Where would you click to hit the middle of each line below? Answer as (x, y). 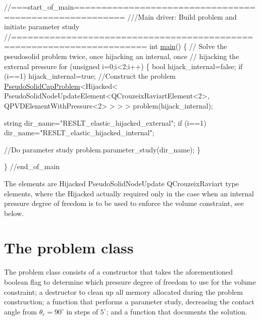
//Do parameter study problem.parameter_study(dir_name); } (102, 149)
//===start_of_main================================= (130, 7)
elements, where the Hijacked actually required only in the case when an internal (129, 193)
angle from (20, 311)
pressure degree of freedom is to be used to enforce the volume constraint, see (124, 203)
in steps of (82, 311)
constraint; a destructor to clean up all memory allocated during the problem (123, 291)
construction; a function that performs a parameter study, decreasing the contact (129, 302)
